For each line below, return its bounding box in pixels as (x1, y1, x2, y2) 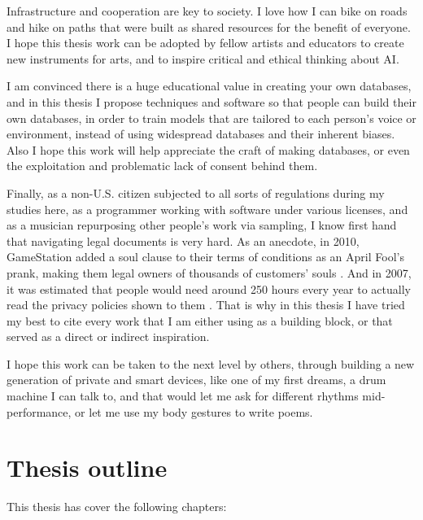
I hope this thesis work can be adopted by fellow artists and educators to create (7, 34, 404, 51)
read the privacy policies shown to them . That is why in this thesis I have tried (7, 296, 405, 313)
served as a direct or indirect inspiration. (7, 328, 210, 345)
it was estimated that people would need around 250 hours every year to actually (7, 280, 411, 297)
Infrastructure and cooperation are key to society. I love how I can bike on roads (7, 2, 408, 19)
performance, (7, 403, 72, 420)
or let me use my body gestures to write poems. (75, 403, 313, 420)
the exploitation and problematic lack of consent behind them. (7, 157, 318, 174)
